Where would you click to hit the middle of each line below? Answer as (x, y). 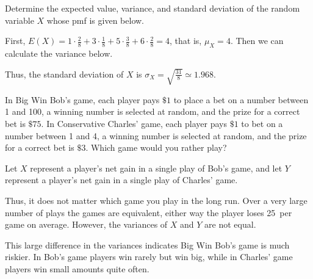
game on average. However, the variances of (86, 224)
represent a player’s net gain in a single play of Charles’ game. (121, 180)
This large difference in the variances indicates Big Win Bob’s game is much (147, 245)
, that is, (186, 41)
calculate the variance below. (59, 53)
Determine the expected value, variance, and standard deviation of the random (153, 8)
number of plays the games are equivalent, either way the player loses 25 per (149, 212)
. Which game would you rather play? (156, 147)
